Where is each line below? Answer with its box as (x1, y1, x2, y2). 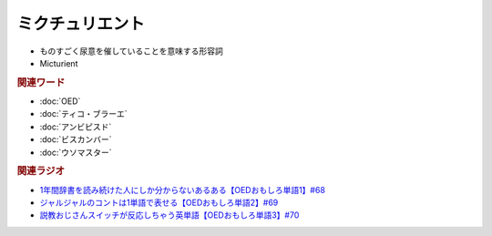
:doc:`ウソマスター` (39, 147, 113, 158)
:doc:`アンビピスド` (39, 121, 112, 132)
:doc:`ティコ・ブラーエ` (39, 108, 128, 119)
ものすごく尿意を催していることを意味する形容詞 (39, 46, 223, 56)
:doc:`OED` (39, 96, 81, 107)
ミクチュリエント (16, 14, 146, 34)
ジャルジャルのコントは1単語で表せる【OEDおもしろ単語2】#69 (39, 197, 279, 208)
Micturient (39, 57, 78, 68)
